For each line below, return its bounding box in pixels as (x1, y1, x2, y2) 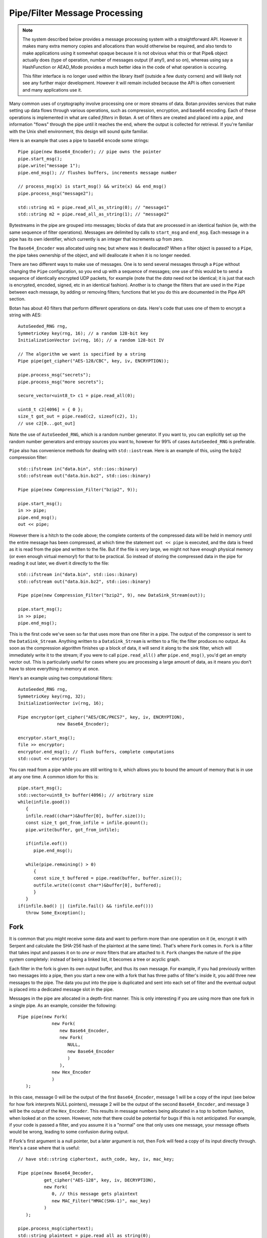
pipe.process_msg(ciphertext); (18, 1226, 94, 1232)
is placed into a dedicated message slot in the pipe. (9, 986, 114, 992)
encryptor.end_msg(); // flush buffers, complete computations (18, 749, 175, 755)
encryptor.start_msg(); (18, 735, 76, 740)
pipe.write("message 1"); (18, 163, 81, 168)
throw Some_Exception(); (25, 910, 86, 916)
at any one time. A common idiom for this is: (9, 774, 99, 779)
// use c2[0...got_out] (18, 420, 76, 426)
